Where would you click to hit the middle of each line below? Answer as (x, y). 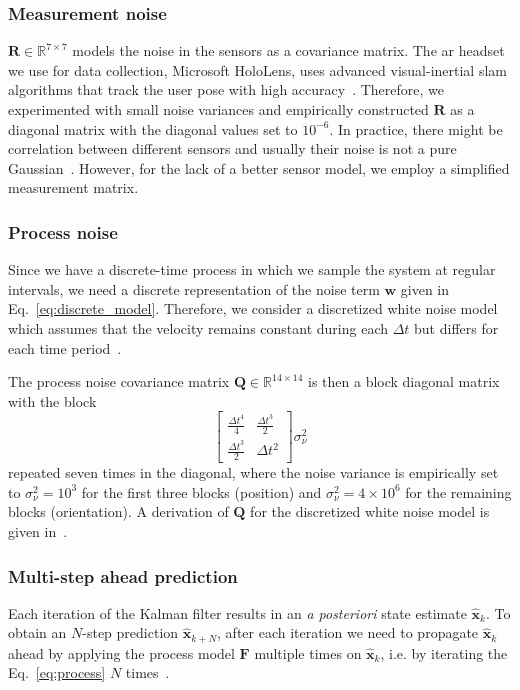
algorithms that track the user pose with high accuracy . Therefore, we (226, 89)
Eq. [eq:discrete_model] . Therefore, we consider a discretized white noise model (253, 308)
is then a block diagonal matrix (404, 381)
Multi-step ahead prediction (123, 575)
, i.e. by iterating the (444, 652)
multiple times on (308, 652)
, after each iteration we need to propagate (348, 632)
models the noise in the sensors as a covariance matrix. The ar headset (288, 50)
